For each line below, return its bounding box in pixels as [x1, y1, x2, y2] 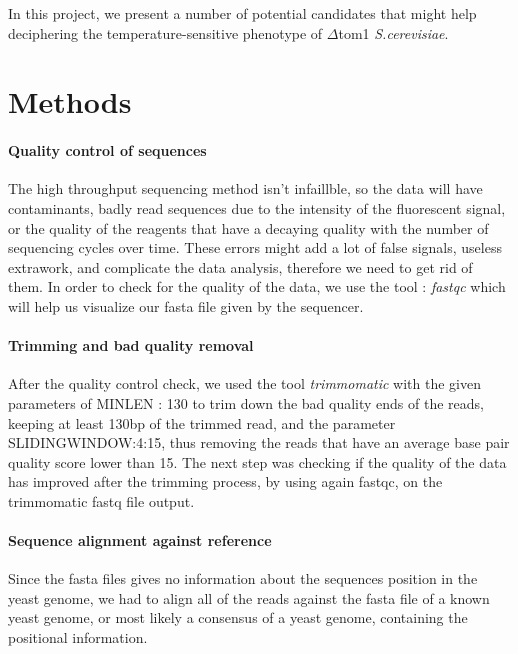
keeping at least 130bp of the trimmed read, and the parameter [8, 412, 396, 433]
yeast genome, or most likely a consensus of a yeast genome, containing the [8, 607, 468, 628]
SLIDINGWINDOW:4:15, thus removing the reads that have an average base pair [8, 432, 510, 453]
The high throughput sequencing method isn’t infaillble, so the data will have [8, 178, 483, 199]
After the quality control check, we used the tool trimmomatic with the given [8, 373, 481, 394]
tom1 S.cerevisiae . [338, 22, 449, 43]
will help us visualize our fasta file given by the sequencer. [8, 295, 364, 316]
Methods [8, 81, 132, 122]
